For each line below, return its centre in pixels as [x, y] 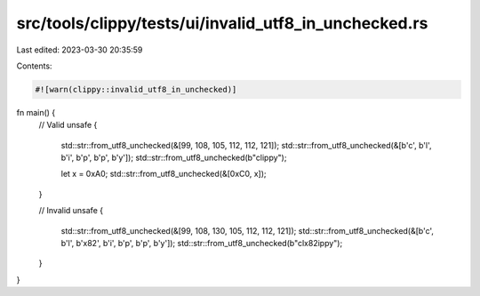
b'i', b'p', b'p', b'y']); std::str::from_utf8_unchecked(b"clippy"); [174, 158]
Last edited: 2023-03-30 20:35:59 [80, 50]
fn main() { [36, 112]
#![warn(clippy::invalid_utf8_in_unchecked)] [136, 89]
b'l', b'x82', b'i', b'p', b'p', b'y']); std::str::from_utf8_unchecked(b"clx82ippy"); [202, 244]
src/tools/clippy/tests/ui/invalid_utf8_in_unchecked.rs [222, 23]
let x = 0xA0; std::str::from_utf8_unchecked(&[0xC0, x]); [164, 174]
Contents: [34, 66]
